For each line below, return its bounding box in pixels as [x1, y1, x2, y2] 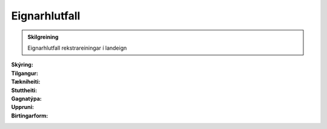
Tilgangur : [11, 70, 39, 77]
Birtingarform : [11, 112, 48, 119]
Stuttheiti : [11, 87, 38, 94]
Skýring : [11, 61, 33, 68]
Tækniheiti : [11, 78, 41, 85]
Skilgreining [27, 33, 59, 41]
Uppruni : [11, 104, 35, 111]
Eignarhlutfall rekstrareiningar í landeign [27, 44, 127, 51]
